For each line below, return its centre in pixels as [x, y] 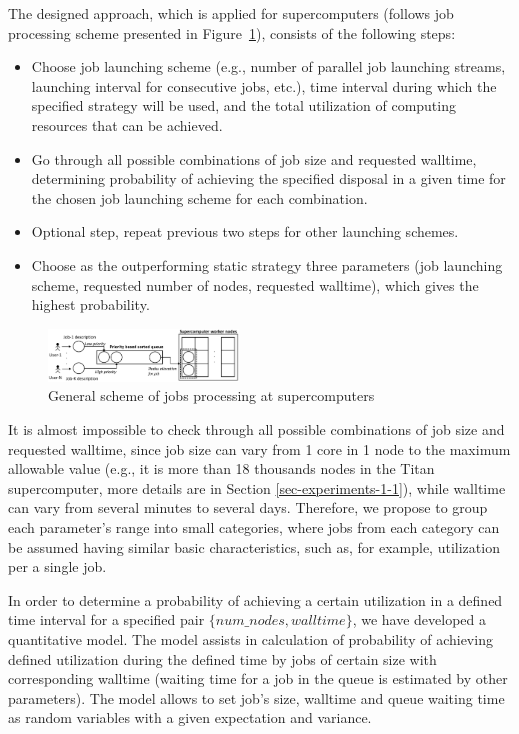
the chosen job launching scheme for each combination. [199, 197]
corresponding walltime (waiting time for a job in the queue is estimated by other [258, 678]
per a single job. [57, 566]
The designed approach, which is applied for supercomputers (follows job [231, 13]
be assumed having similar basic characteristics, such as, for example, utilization [254, 546]
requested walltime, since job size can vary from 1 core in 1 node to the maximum [259, 448]
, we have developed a [419, 619]
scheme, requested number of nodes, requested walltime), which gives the [255, 284]
